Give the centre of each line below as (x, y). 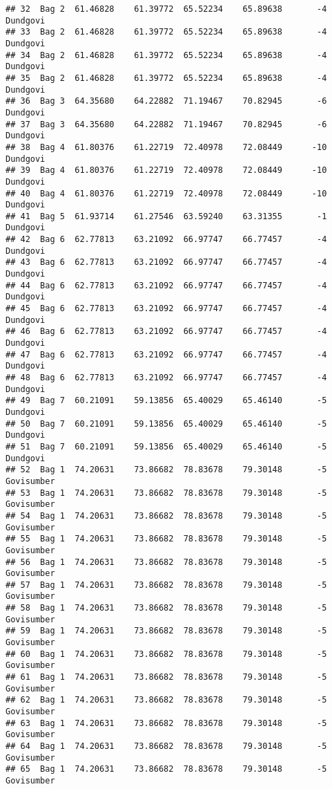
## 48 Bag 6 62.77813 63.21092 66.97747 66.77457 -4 (166, 378)
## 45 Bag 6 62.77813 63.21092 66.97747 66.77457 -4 (166, 309)
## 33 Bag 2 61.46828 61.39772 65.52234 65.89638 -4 (166, 32)
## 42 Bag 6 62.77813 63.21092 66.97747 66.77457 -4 (166, 240)
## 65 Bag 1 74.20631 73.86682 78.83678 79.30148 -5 (166, 769)
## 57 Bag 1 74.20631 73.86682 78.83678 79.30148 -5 (166, 585)
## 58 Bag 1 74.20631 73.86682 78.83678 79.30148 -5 (166, 608)
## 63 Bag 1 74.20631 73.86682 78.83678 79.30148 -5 (166, 723)
